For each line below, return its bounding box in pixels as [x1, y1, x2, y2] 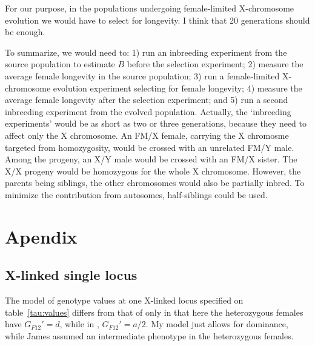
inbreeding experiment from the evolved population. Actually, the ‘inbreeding [5, 105, 291, 118]
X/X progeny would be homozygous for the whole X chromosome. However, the [5, 164, 301, 177]
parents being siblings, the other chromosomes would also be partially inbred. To [5, 176, 305, 189]
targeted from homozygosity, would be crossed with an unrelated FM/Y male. [5, 141, 294, 153]
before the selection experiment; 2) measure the [127, 58, 303, 70]
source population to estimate [5, 58, 115, 70]
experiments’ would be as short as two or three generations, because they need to [5, 117, 307, 130]
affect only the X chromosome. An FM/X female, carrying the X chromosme [5, 128, 289, 141]
